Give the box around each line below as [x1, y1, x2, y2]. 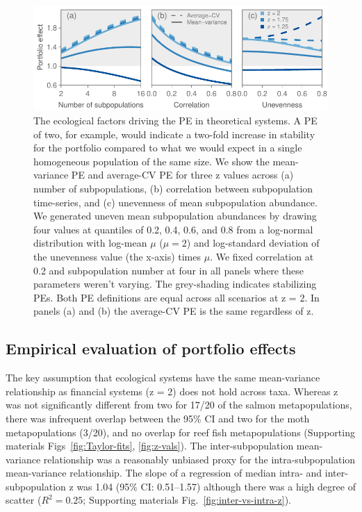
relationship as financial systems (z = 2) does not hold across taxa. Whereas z [6, 383, 338, 398]
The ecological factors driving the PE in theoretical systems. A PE [33, 113, 318, 128]
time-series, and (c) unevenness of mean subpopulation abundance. [33, 195, 318, 209]
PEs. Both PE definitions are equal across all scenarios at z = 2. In [33, 290, 320, 304]
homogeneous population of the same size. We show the [33, 154, 270, 168]
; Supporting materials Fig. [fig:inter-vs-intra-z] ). [83, 493, 291, 507]
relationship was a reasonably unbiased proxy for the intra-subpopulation [43, 452, 356, 466]
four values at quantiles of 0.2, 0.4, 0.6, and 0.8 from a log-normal [33, 222, 313, 236]
